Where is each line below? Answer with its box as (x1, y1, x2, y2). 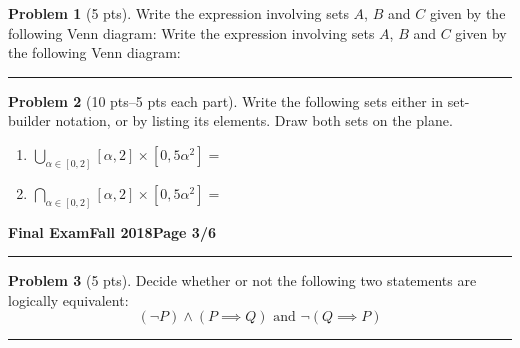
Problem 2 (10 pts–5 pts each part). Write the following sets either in (8, 90, 444, 111)
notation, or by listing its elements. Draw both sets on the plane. (55, 110, 453, 131)
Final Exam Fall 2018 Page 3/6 (8, 221, 216, 242)
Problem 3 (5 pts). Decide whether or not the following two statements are (8, 270, 477, 291)
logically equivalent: (8, 289, 129, 310)
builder (8, 110, 51, 131)
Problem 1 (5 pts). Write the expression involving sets (8, 3, 349, 23)
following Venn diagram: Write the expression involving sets (8, 22, 375, 43)
